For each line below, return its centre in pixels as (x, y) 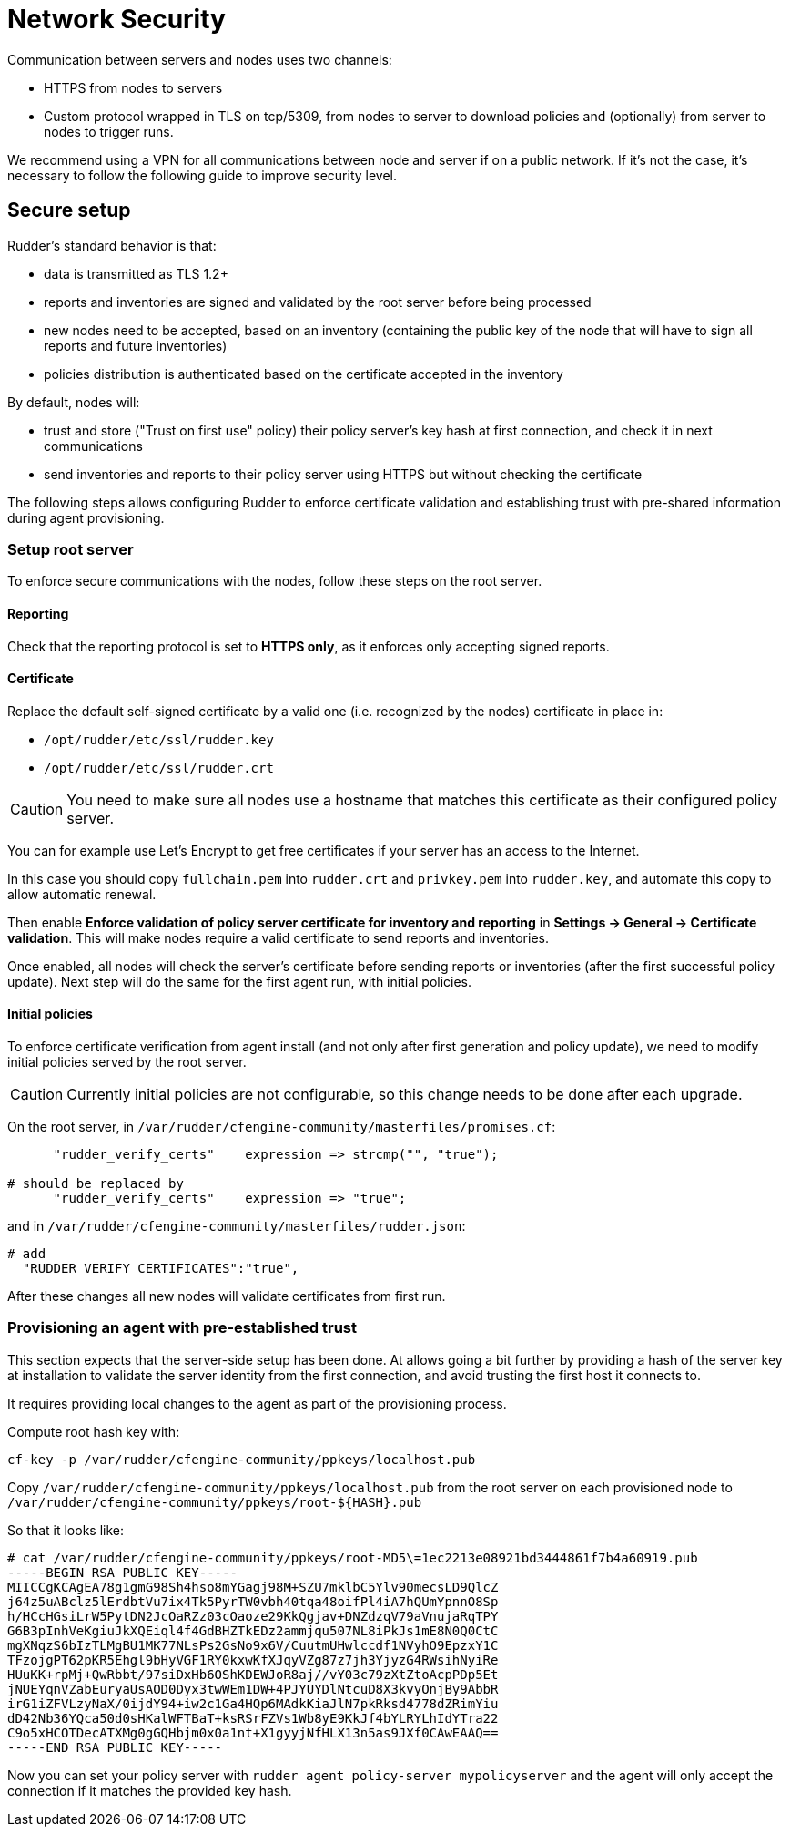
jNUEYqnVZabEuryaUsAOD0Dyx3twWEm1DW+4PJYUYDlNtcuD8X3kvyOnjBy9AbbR (253, 1689)
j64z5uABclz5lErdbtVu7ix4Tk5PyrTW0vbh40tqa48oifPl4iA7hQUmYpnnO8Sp (253, 1601)
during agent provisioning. (86, 517)
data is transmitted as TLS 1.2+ (136, 273)
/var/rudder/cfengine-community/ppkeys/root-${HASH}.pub (215, 1502)
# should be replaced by (96, 1183)
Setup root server (71, 549)
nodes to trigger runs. (109, 131)
